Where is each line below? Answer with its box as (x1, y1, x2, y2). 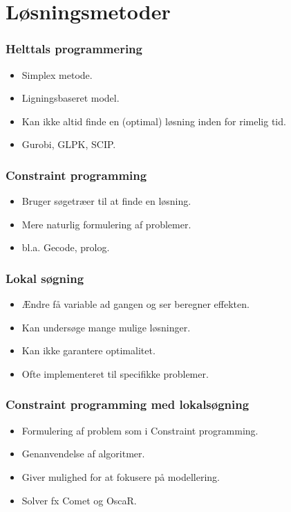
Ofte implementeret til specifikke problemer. (21, 366, 209, 381)
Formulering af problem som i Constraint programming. (21, 423, 259, 437)
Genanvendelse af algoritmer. (21, 446, 145, 461)
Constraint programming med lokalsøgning (6, 396, 250, 413)
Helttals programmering (6, 40, 142, 57)
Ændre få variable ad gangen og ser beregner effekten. (21, 297, 250, 311)
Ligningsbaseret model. (21, 91, 120, 105)
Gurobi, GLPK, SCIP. (21, 137, 116, 152)
